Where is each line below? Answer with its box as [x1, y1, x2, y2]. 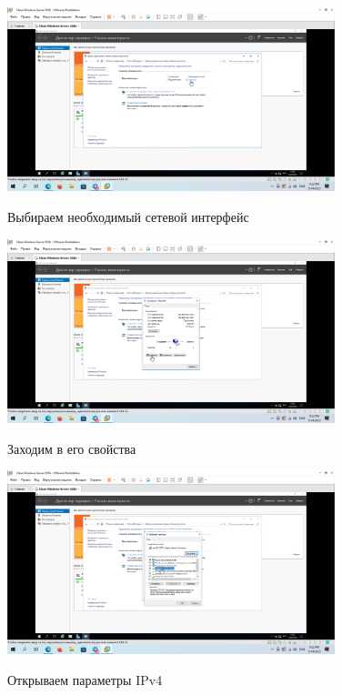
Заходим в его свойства [7, 438, 136, 458]
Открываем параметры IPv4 [7, 670, 163, 690]
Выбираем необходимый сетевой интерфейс [7, 206, 249, 226]
